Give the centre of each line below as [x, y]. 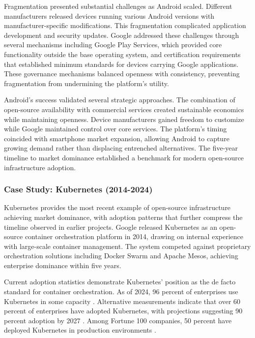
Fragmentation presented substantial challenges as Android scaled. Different [118, 6]
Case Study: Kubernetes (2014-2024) [78, 189]
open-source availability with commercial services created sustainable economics [124, 109]
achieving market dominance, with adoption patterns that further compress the [123, 217]
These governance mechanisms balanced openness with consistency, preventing [122, 74]
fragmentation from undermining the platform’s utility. [86, 83]
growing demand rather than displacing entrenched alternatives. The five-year [121, 148]
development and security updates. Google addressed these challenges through [122, 35]
